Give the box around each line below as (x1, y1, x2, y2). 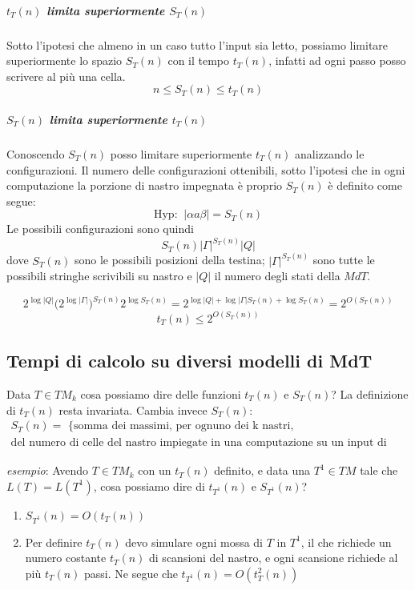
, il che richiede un (300, 533, 392, 550)
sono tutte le (312, 251, 375, 268)
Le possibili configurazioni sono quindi (6, 220, 194, 237)
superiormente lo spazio (6, 52, 123, 69)
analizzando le (295, 145, 365, 162)
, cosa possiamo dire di (93, 477, 205, 494)
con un (138, 462, 171, 479)
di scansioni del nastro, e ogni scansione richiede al (149, 549, 398, 566)
